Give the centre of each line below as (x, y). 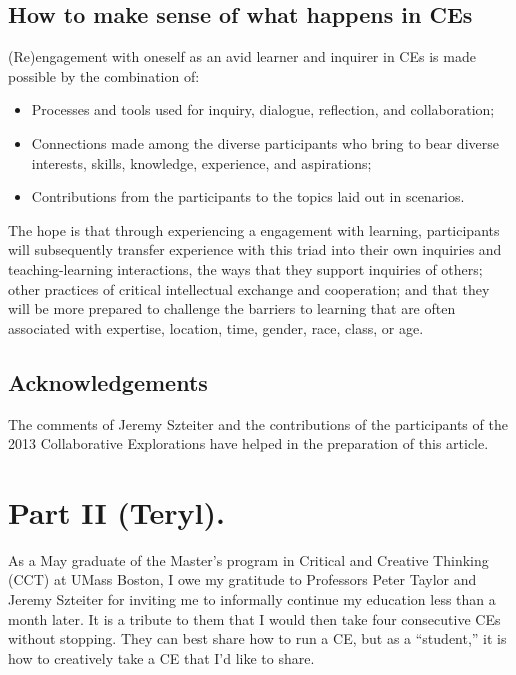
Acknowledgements (108, 381)
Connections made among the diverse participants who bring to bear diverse (265, 142)
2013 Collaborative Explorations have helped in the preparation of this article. (248, 443)
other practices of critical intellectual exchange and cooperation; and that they (249, 288)
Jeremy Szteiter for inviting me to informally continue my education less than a (252, 599)
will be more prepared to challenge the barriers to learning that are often (232, 308)
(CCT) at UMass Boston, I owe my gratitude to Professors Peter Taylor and (242, 579)
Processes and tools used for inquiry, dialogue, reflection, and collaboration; (263, 109)
